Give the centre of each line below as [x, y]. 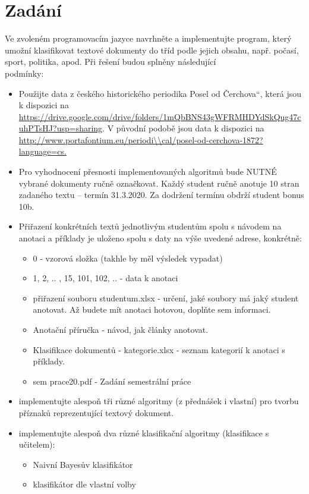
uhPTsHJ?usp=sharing [61, 128]
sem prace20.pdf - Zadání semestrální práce [112, 381]
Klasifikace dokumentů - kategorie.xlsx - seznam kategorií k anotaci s [159, 349]
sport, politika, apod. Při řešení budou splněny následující [111, 62]
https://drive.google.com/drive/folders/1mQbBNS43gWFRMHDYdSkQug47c [160, 116]
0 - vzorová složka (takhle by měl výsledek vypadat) [128, 258]
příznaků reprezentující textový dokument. [96, 412]
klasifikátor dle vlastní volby [84, 484]
